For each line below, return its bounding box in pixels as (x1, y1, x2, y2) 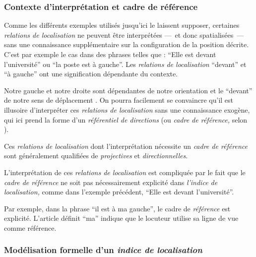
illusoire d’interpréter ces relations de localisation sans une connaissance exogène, (4, 104, 250, 115)
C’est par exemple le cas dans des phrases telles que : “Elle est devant (4, 49, 216, 59)
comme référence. (4, 222, 57, 233)
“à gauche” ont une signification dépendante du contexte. (4, 68, 178, 79)
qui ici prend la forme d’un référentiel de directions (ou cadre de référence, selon (4, 114, 248, 125)
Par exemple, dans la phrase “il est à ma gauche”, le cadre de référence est (4, 203, 231, 213)
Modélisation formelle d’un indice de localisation (4, 244, 202, 256)
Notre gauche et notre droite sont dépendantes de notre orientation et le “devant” (4, 85, 253, 95)
